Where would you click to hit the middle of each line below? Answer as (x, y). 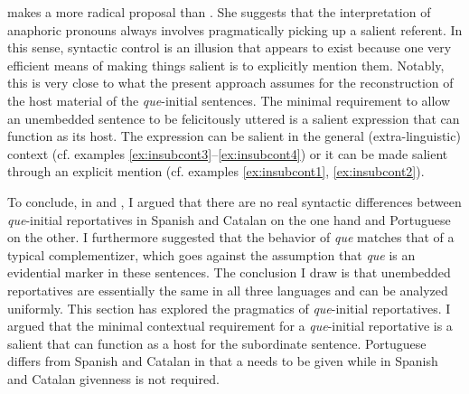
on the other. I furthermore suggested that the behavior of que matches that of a (231, 237)
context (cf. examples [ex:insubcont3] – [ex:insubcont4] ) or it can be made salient (228, 153)
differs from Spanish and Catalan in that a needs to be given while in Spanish (223, 361)
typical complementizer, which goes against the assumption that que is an (211, 254)
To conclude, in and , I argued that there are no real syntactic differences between (234, 201)
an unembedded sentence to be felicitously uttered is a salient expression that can (234, 118)
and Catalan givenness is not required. (113, 378)
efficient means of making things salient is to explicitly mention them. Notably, (226, 65)
